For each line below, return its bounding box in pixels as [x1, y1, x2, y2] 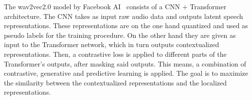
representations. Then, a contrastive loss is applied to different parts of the [4, 49, 227, 59]
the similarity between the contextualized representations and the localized [4, 77, 227, 87]
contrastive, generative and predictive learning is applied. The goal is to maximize [4, 68, 249, 78]
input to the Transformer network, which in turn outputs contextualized [4, 39, 219, 50]
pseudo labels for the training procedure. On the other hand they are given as [4, 30, 236, 40]
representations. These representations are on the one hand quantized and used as [4, 20, 248, 31]
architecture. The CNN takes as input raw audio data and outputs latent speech [4, 11, 243, 21]
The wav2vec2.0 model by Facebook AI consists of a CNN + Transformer [4, 1, 227, 11]
